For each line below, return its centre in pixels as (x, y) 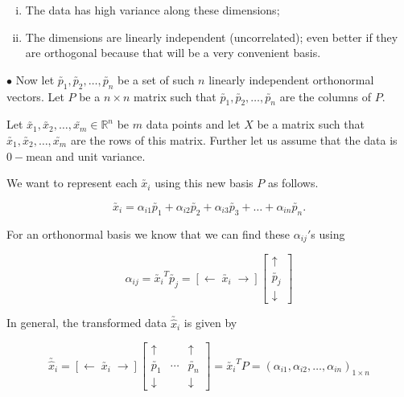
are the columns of (325, 96)
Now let (35, 79)
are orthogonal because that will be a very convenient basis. (173, 53)
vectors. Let (35, 96)
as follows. (293, 183)
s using (328, 233)
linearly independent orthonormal (291, 79)
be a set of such (156, 79)
